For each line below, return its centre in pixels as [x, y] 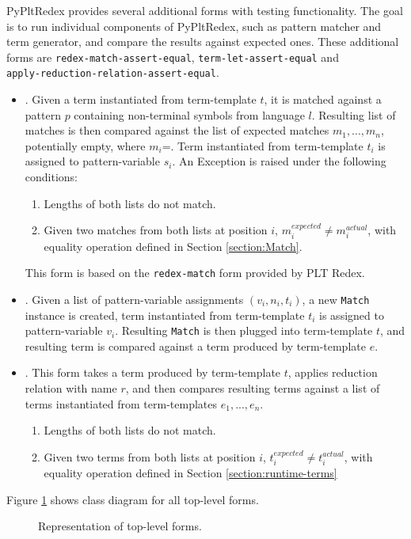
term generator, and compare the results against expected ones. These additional [203, 42]
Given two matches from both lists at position [156, 230]
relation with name [71, 388]
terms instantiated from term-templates [121, 403]
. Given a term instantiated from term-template [141, 99]
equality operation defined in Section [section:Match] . [173, 246]
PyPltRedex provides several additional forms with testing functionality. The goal [205, 10]
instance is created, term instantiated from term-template [165, 315]
